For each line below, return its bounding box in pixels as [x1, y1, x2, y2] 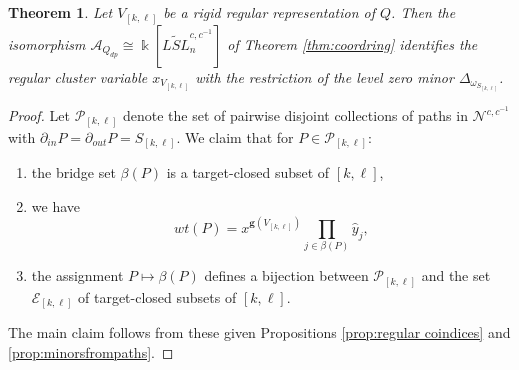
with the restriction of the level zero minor [195, 66, 454, 87]
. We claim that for [176, 126, 294, 147]
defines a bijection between [204, 265, 369, 286]
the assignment [31, 265, 124, 286]
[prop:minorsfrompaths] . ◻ [8, 341, 174, 362]
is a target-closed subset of [166, 162, 330, 183]
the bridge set [31, 162, 116, 183]
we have [31, 195, 80, 216]
